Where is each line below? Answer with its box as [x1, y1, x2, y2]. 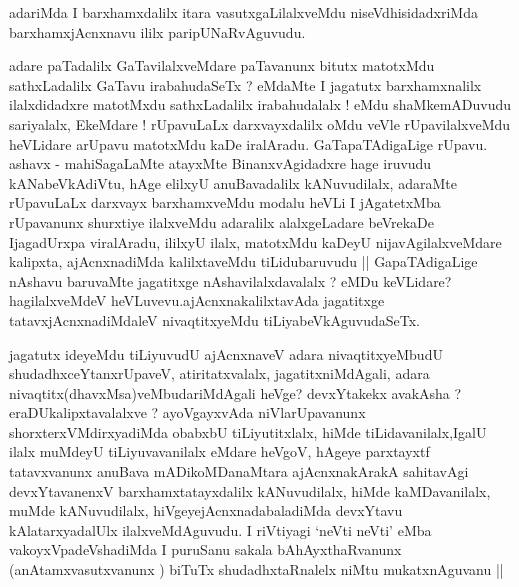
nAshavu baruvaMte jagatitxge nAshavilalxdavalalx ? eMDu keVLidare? [9, 270, 452, 291]
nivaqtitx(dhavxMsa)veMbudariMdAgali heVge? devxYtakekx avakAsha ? [9, 382, 462, 403]
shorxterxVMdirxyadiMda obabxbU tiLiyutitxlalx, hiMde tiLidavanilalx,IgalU [9, 421, 487, 442]
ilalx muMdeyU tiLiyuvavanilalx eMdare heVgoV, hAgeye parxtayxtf [9, 441, 430, 462]
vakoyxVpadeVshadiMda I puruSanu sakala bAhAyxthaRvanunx [9, 539, 402, 560]
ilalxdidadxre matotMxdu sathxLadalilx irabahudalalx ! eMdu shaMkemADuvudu [9, 94, 512, 115]
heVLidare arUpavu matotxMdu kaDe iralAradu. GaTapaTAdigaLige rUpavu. [9, 133, 488, 154]
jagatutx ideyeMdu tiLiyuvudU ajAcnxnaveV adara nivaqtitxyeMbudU [9, 343, 443, 364]
